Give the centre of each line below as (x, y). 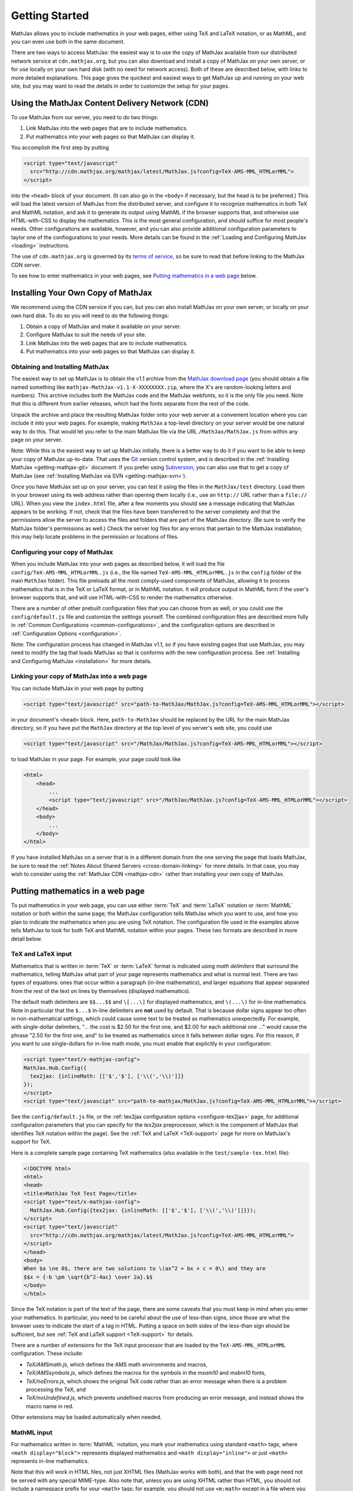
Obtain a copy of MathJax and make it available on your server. (103, 326)
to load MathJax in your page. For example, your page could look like (96, 759)
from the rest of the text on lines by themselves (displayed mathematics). (101, 991)
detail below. (27, 939)
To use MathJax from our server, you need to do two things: (85, 117)
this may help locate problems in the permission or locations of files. (95, 537)
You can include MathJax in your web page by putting (77, 688)
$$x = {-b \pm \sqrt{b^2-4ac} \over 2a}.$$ (88, 1277)
